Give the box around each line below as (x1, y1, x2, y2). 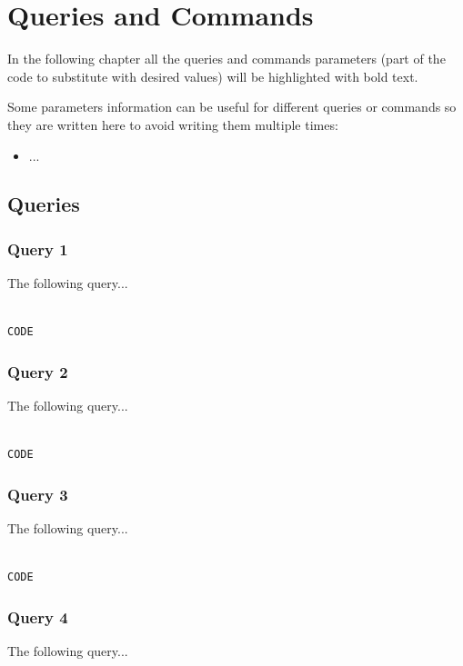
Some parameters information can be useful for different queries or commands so (7, 97, 457, 116)
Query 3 (7, 482, 68, 505)
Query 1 (7, 237, 68, 260)
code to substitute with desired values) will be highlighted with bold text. (7, 66, 418, 85)
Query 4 (7, 605, 68, 628)
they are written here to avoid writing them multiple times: (7, 114, 338, 134)
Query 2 (7, 360, 68, 383)
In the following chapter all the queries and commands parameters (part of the (7, 49, 446, 68)
